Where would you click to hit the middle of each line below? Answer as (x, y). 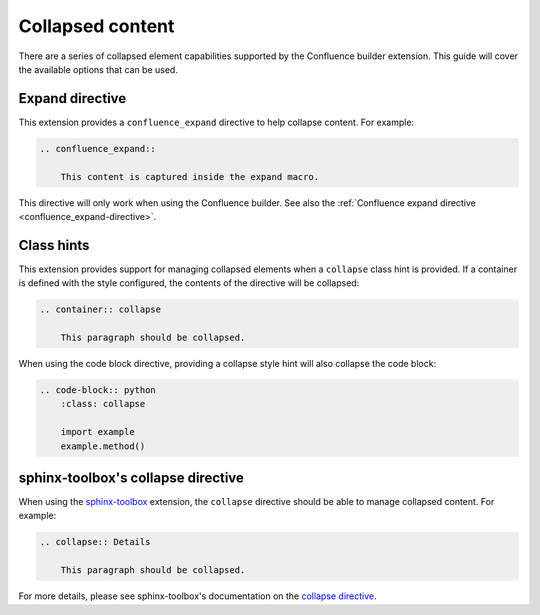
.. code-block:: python (98, 390)
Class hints (54, 245)
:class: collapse (103, 404)
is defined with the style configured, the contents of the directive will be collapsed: (189, 283)
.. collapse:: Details (95, 542)
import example (97, 432)
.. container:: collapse (100, 309)
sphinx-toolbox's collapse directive (131, 477)
